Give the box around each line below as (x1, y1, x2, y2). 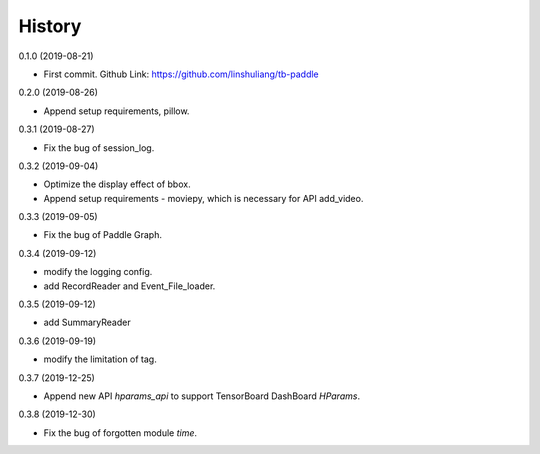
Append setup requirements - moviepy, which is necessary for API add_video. (43, 192, 364, 204)
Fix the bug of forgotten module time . (43, 426, 198, 439)
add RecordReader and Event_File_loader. (43, 280, 216, 292)
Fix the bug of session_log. (43, 141, 155, 154)
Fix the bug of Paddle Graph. (43, 229, 162, 241)
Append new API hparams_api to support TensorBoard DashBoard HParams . (43, 390, 360, 402)
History (18, 15, 82, 37)
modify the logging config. (43, 266, 153, 278)
